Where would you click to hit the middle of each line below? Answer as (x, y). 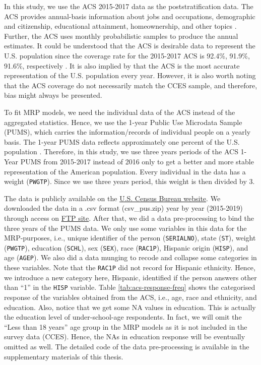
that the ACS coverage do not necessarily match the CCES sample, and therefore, (131, 85)
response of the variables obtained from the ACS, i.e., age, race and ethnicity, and (130, 297)
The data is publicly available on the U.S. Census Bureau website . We (112, 198)
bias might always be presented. (53, 95)
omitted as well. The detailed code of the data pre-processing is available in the (127, 346)
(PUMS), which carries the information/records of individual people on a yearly (127, 132)
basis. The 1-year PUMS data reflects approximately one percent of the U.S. (122, 141)
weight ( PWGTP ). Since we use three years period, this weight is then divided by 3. (129, 181)
